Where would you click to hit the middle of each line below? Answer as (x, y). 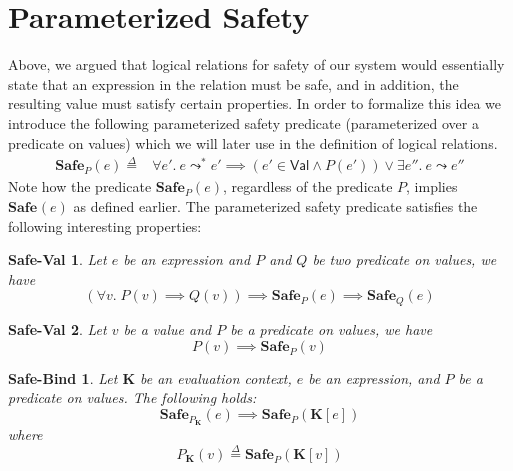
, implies (432, 186)
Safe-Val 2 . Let (57, 329)
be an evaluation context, (216, 377)
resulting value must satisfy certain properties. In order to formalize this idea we (255, 103)
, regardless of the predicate (307, 186)
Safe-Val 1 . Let (57, 259)
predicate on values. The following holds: (132, 397)
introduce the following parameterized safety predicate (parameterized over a (243, 122)
